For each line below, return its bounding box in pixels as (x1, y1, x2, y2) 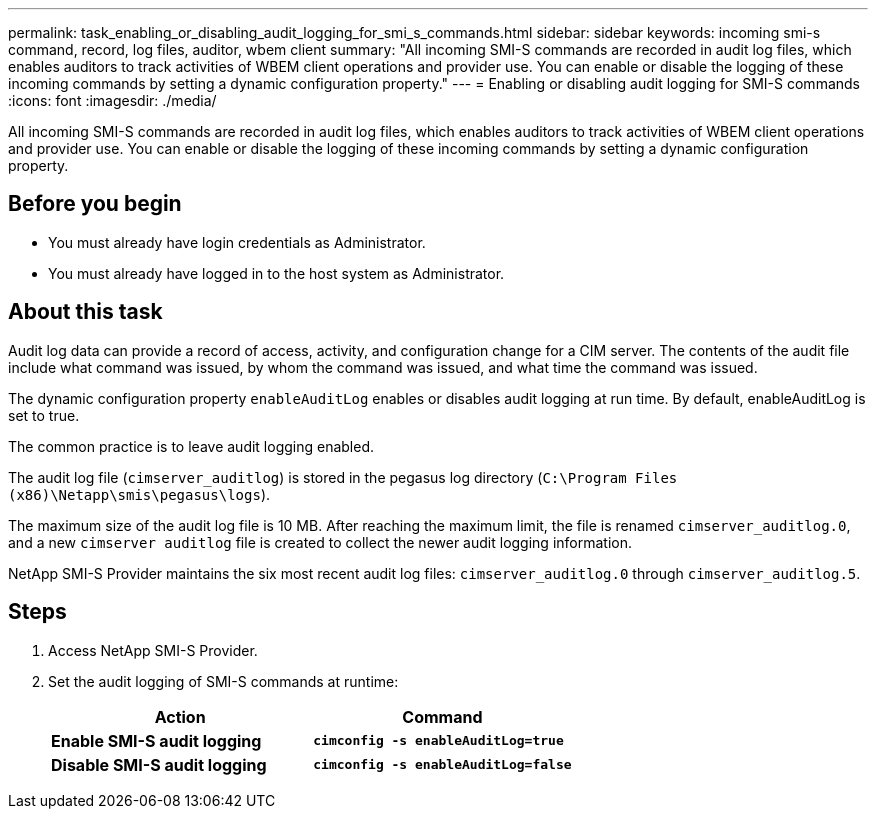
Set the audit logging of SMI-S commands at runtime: (48, 672, 399, 690)
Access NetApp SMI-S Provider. (48, 641, 258, 659)
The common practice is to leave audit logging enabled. (8, 437, 375, 455)
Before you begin (8, 191, 182, 217)
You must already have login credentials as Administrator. (48, 233, 426, 251)
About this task (8, 299, 163, 325)
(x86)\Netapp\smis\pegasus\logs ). (8, 485, 271, 503)
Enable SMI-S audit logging (51, 730, 262, 751)
